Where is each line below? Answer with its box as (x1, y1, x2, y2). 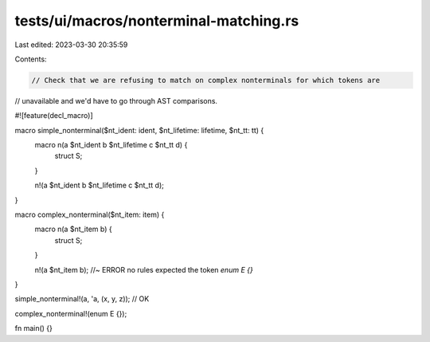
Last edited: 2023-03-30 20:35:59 (14, 40, 128, 49)
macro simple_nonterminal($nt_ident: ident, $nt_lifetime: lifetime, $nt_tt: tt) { (14, 125, 264, 135)
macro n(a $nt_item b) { (34, 224, 112, 234)
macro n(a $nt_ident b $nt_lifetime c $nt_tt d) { (34, 140, 188, 150)
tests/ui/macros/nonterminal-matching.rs (14, 12, 299, 29)
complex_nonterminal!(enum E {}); (14, 309, 127, 318)
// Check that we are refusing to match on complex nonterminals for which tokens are (31, 76, 381, 85)
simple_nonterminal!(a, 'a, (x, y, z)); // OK (14, 294, 150, 304)
